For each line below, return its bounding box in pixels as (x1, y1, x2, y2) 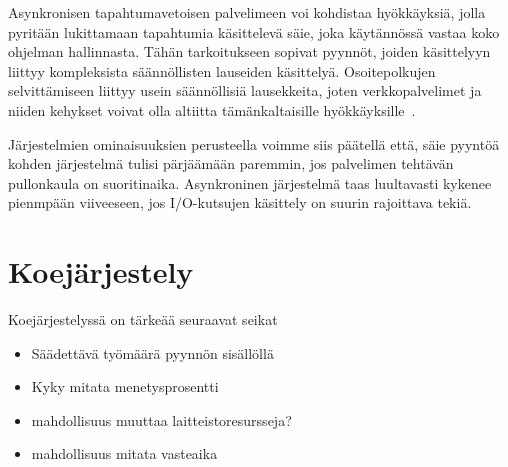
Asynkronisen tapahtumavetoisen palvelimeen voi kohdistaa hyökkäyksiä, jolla (8, 2, 486, 22)
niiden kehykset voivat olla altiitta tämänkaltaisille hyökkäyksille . (8, 99, 416, 120)
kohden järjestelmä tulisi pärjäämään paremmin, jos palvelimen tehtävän (8, 153, 454, 174)
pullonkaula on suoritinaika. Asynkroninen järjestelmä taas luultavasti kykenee (8, 172, 492, 193)
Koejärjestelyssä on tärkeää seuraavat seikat (8, 309, 278, 330)
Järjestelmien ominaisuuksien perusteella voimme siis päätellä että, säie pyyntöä (8, 133, 500, 154)
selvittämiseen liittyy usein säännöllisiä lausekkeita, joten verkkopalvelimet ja (8, 80, 482, 101)
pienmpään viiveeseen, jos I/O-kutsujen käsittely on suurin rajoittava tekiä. (8, 192, 472, 213)
